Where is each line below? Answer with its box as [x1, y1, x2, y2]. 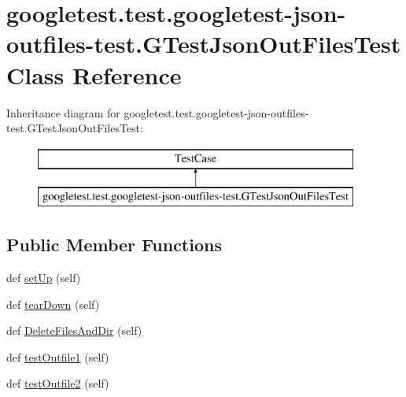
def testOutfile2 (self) [6, 375, 109, 391]
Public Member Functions [6, 232, 222, 257]
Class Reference [6, 58, 182, 91]
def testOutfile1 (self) [6, 348, 109, 365]
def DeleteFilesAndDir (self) [6, 322, 142, 339]
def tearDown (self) [6, 295, 100, 312]
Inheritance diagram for [6, 104, 120, 121]
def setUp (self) [6, 269, 81, 286]
